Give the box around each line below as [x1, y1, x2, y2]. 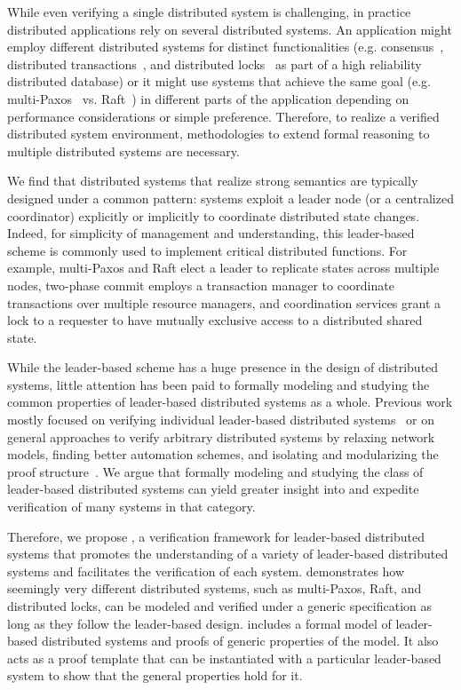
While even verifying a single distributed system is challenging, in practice [7, 3, 411, 20]
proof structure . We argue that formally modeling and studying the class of [7, 462, 424, 480]
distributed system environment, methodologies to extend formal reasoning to [7, 124, 430, 143]
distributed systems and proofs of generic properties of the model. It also [41, 631, 439, 650]
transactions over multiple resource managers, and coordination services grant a [7, 293, 441, 312]
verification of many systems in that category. [7, 497, 256, 516]
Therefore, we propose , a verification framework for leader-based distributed [7, 527, 425, 545]
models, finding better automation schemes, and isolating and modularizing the [7, 445, 439, 464]
